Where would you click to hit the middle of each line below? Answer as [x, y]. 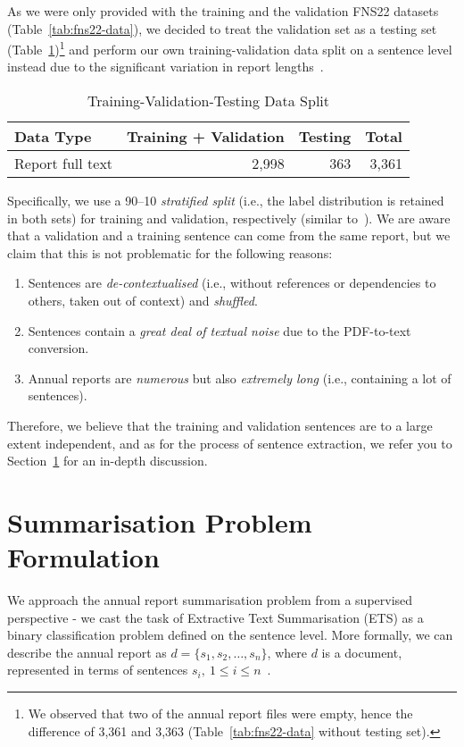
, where [287, 652]
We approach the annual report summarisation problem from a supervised [210, 600]
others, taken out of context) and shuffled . [143, 300]
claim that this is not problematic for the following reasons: [170, 252]
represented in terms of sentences [98, 670]
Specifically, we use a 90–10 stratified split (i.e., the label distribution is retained [226, 201]
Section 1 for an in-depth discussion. [108, 461]
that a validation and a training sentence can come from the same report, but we [229, 235]
